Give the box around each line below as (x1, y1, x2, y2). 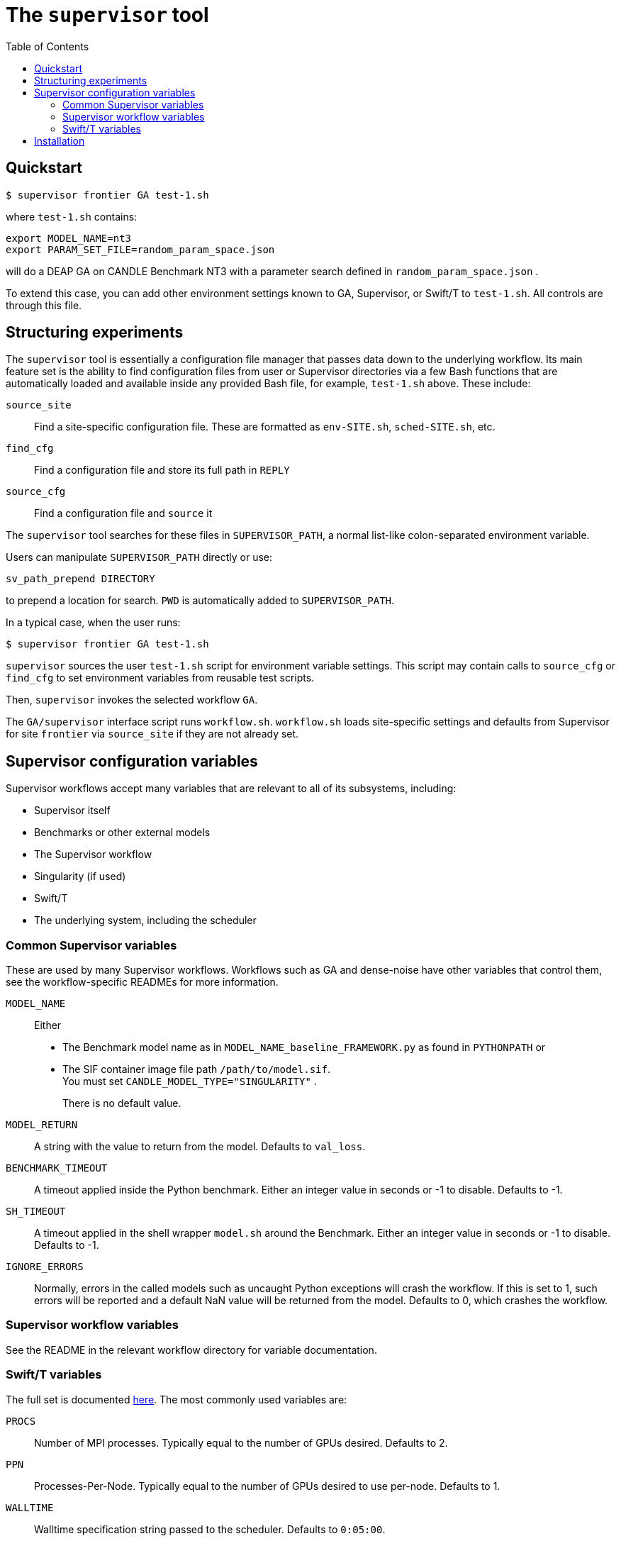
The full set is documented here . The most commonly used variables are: (6, 1393, 347, 1406)
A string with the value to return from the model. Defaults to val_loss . (34, 1140, 366, 1153)
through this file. (6, 299, 82, 311)
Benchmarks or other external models (34, 826, 211, 839)
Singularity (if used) (34, 870, 126, 883)
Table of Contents (6, 40, 89, 52)
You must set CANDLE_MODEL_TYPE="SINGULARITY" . (62, 1075, 317, 1088)
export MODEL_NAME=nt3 (6, 232, 132, 244)
